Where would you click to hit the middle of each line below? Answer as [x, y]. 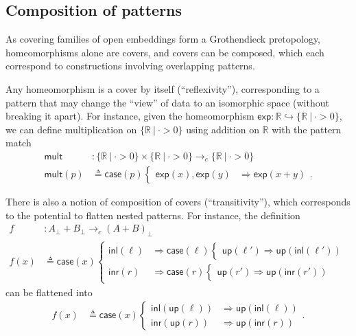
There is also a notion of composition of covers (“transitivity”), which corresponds [178, 202]
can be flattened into [49, 292]
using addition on [223, 129]
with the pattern [307, 129]
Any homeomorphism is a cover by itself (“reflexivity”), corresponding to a [163, 88]
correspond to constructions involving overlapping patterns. [130, 66]
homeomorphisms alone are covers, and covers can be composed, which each [165, 52]
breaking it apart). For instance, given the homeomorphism [130, 116]
